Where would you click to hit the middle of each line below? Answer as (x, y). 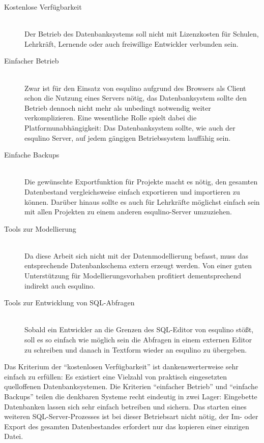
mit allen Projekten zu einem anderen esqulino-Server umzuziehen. (128, 212)
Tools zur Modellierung (40, 228)
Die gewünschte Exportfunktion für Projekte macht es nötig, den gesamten (141, 182)
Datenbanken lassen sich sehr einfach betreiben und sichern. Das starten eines (125, 406)
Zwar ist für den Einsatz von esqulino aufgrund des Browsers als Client (135, 88)
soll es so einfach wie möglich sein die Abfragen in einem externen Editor (138, 340)
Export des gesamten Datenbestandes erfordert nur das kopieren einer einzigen (127, 426)
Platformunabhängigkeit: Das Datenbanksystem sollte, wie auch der (130, 127)
